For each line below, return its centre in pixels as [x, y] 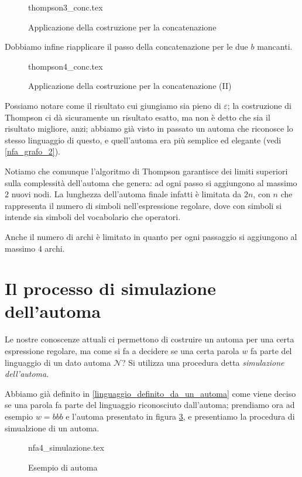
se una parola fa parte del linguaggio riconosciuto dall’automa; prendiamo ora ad [150, 405]
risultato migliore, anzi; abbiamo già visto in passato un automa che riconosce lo [149, 128]
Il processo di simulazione [110, 288]
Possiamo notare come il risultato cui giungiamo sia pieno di [113, 105]
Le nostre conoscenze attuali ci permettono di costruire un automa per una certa [150, 339]
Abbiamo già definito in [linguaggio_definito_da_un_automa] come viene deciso [150, 393]
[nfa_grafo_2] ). [32, 151]
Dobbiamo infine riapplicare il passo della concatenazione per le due [126, 47]
